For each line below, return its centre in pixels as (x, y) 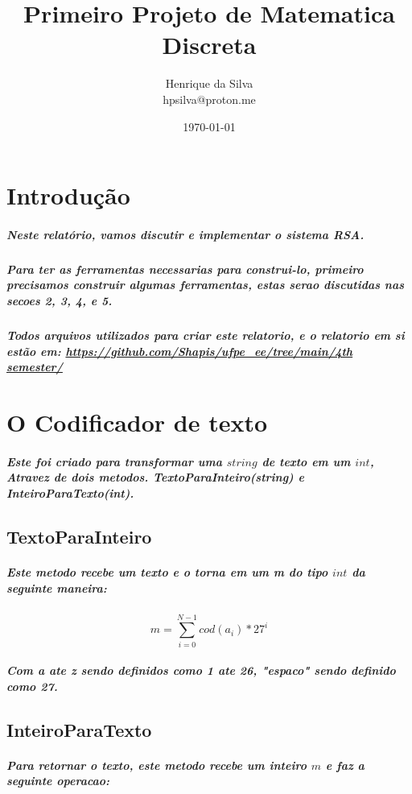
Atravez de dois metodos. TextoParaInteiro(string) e (155, 477)
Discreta (209, 45)
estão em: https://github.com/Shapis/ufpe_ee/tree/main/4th (180, 351)
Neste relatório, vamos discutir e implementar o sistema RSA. (185, 234)
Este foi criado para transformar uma (114, 461)
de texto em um (306, 461)
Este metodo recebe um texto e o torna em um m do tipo (167, 571)
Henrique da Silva (209, 83)
